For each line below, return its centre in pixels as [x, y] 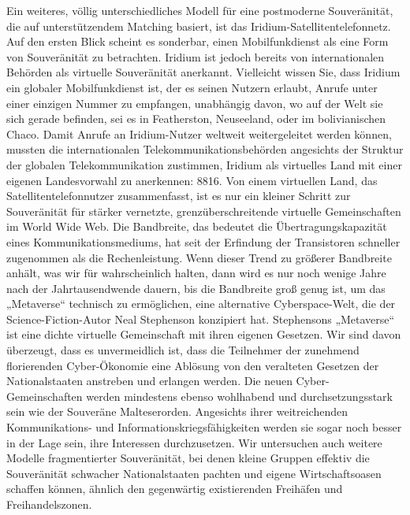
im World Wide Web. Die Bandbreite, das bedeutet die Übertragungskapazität [197, 226]
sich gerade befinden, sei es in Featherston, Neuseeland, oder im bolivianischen [196, 119]
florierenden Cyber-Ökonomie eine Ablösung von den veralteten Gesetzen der [193, 365]
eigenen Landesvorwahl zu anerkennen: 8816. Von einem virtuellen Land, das [192, 180]
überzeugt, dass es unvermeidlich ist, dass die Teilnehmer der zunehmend [183, 350]
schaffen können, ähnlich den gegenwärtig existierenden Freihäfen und [175, 489]
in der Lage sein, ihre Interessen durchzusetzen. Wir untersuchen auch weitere [194, 442]
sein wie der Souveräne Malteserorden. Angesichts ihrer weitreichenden [177, 411]
